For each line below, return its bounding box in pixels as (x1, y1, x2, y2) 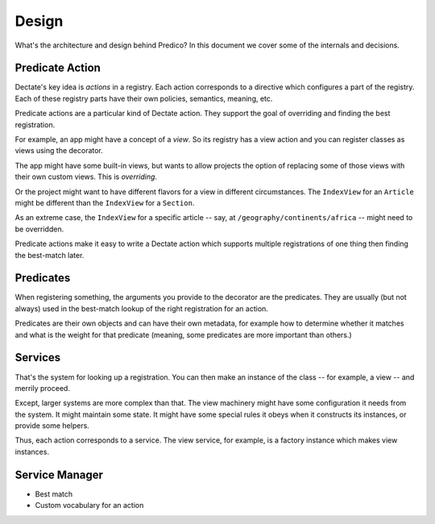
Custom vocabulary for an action (35, 501, 144, 510)
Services (14, 351, 61, 364)
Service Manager (14, 468, 104, 481)
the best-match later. (14, 250, 85, 260)
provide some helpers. (14, 421, 90, 430)
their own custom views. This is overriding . (14, 172, 157, 181)
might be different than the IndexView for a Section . (14, 198, 195, 207)
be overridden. (14, 224, 64, 234)
